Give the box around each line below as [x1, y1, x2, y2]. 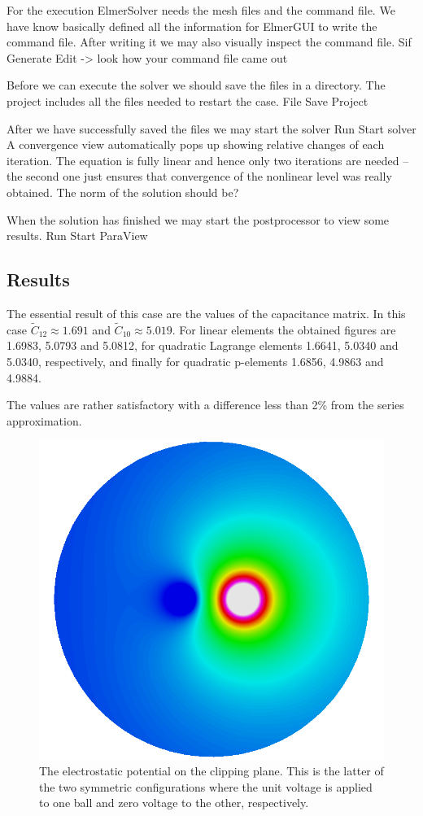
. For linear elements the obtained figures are [172, 321, 396, 338]
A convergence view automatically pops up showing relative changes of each [7, 136, 385, 153]
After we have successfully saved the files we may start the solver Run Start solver [7, 120, 416, 137]
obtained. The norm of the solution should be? [7, 183, 239, 200]
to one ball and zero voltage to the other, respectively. [39, 794, 309, 811]
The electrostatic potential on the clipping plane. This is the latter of [39, 762, 384, 779]
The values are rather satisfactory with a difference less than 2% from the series [7, 396, 404, 413]
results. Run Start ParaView [7, 227, 148, 244]
